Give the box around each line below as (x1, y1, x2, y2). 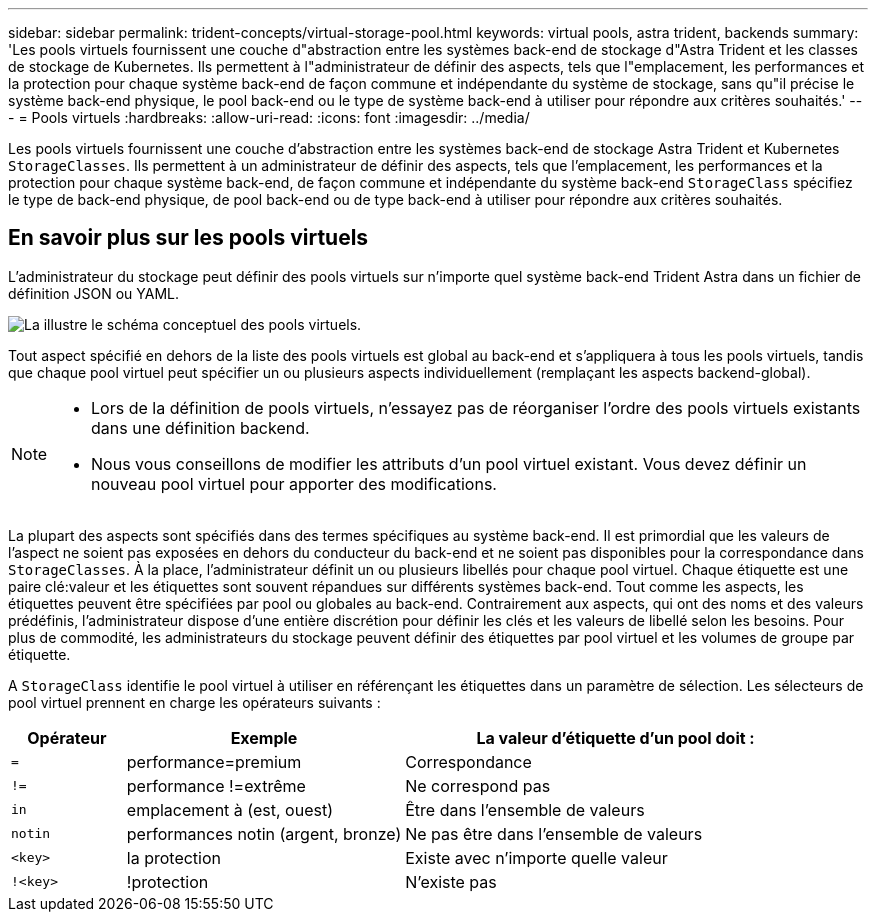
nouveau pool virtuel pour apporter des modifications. (91, 473, 497, 494)
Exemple (230, 727, 298, 748)
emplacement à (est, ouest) (126, 799, 333, 820)
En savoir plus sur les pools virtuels (8, 225, 369, 251)
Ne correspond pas (405, 775, 551, 796)
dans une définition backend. (91, 417, 310, 438)
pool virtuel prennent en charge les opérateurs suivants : (8, 693, 381, 711)
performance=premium (126, 751, 302, 772)
